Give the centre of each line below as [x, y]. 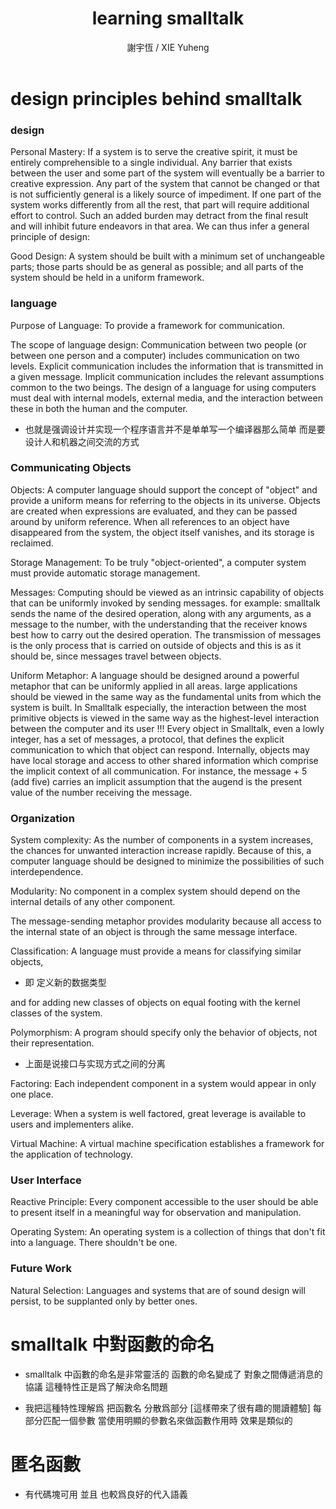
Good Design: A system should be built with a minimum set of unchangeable [167, 256]
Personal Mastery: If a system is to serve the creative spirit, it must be [154, 152]
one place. [32, 1094]
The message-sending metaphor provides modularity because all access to [166, 921]
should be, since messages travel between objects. [116, 656]
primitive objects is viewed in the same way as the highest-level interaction [165, 718]
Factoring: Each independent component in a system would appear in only [163, 1084]
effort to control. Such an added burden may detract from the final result [159, 216]
